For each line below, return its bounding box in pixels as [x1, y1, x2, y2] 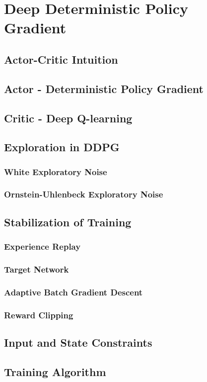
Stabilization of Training [4, 214, 132, 229]
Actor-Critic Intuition [4, 51, 118, 67]
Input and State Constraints [4, 334, 152, 350]
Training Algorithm [4, 364, 106, 379]
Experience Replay [4, 240, 81, 253]
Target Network [4, 263, 69, 275]
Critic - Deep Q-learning [4, 110, 133, 125]
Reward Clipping [4, 308, 73, 321]
